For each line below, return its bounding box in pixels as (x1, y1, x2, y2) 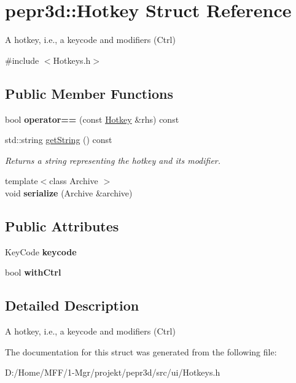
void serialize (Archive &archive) (5, 186, 133, 199)
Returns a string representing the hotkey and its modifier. (5, 153, 221, 166)
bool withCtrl (5, 266, 61, 279)
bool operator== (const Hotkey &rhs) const (5, 112, 179, 125)
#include (5, 53, 39, 66)
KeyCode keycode (5, 245, 77, 258)
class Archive (49, 174, 98, 187)
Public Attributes (5, 216, 119, 235)
